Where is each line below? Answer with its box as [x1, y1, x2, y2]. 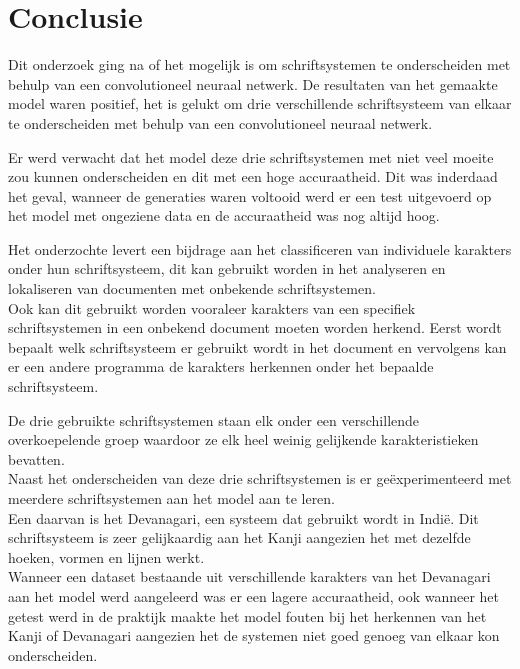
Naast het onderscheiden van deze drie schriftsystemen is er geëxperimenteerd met [8, 468, 512, 489]
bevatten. [8, 448, 65, 469]
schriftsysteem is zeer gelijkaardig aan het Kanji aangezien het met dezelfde [8, 527, 471, 548]
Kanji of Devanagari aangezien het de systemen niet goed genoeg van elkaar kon [8, 625, 500, 646]
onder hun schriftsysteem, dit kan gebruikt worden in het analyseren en [8, 258, 446, 279]
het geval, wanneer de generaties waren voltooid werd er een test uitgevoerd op [8, 185, 492, 206]
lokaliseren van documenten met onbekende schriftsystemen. [8, 278, 376, 299]
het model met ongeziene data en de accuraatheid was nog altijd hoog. [8, 205, 440, 226]
